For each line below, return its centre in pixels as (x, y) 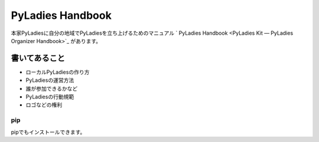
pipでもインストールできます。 (48, 132)
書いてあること (38, 58)
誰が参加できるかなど (52, 88)
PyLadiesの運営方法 (50, 80)
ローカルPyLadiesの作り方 (58, 72)
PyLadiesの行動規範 (50, 97)
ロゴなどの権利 (44, 105)
